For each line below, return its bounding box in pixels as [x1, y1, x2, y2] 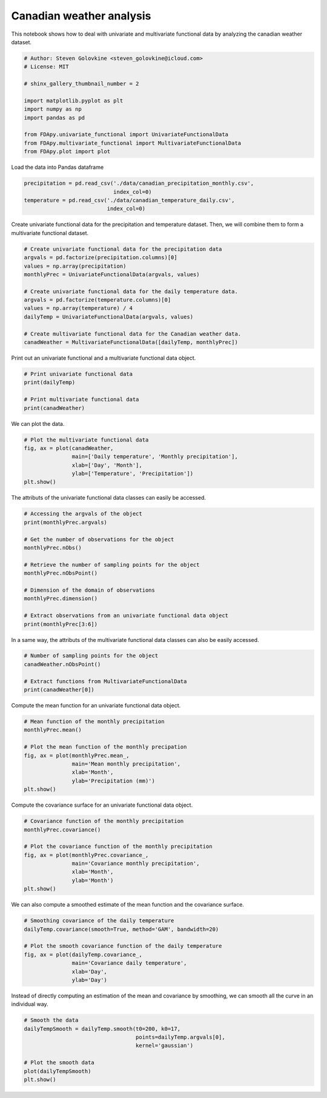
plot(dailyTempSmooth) [24, 1068, 91, 1074]
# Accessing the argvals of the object [24, 511, 142, 517]
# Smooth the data [24, 1017, 79, 1024]
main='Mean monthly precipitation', [71, 760, 181, 767]
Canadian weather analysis [11, 9, 151, 22]
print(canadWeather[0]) [24, 686, 95, 693]
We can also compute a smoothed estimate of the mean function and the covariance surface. [11, 901, 245, 908]
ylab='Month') [71, 877, 114, 884]
